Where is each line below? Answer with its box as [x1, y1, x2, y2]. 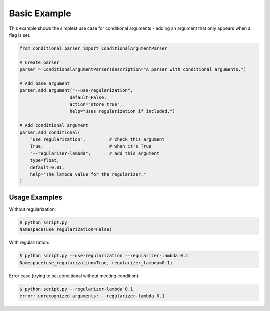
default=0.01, [30, 164, 65, 170]
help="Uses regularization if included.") [69, 108, 175, 114]
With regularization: [9, 239, 50, 245]
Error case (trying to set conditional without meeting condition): [9, 273, 140, 279]
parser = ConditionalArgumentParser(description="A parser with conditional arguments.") [19, 67, 247, 72]
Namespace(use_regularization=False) [19, 227, 112, 232]
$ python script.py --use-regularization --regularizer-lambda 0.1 [19, 253, 189, 259]
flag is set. [9, 32, 31, 38]
